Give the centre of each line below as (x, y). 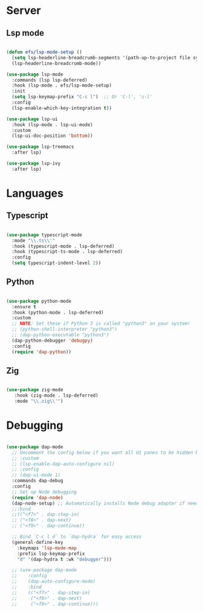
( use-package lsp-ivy (34, 164)
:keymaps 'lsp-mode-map (47, 548)
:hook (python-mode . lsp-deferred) (58, 313)
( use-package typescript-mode (44, 235)
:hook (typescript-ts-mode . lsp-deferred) (67, 252)
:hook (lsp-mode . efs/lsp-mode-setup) (62, 85)
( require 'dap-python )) (41, 352)
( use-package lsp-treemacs (40, 147)
